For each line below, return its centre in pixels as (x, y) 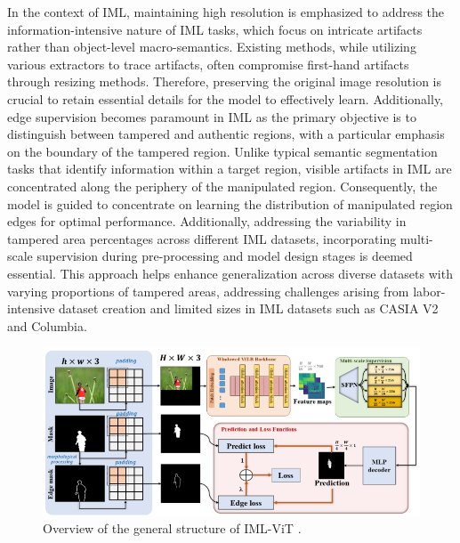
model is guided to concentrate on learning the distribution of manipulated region (230, 203)
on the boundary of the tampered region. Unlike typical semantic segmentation (222, 151)
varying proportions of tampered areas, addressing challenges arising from (208, 291)
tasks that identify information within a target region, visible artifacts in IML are (230, 169)
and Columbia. (47, 325)
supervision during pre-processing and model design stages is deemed (225, 256)
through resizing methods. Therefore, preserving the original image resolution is (224, 81)
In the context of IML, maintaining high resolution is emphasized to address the (226, 12)
